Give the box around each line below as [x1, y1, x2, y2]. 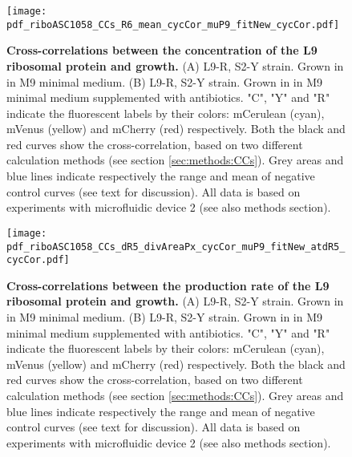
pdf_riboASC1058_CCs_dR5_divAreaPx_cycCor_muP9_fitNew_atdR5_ [6, 241, 346, 253]
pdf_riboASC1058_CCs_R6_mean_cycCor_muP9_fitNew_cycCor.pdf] [6, 18, 340, 30]
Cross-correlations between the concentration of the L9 [6, 42, 318, 59]
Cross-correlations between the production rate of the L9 [6, 277, 330, 293]
